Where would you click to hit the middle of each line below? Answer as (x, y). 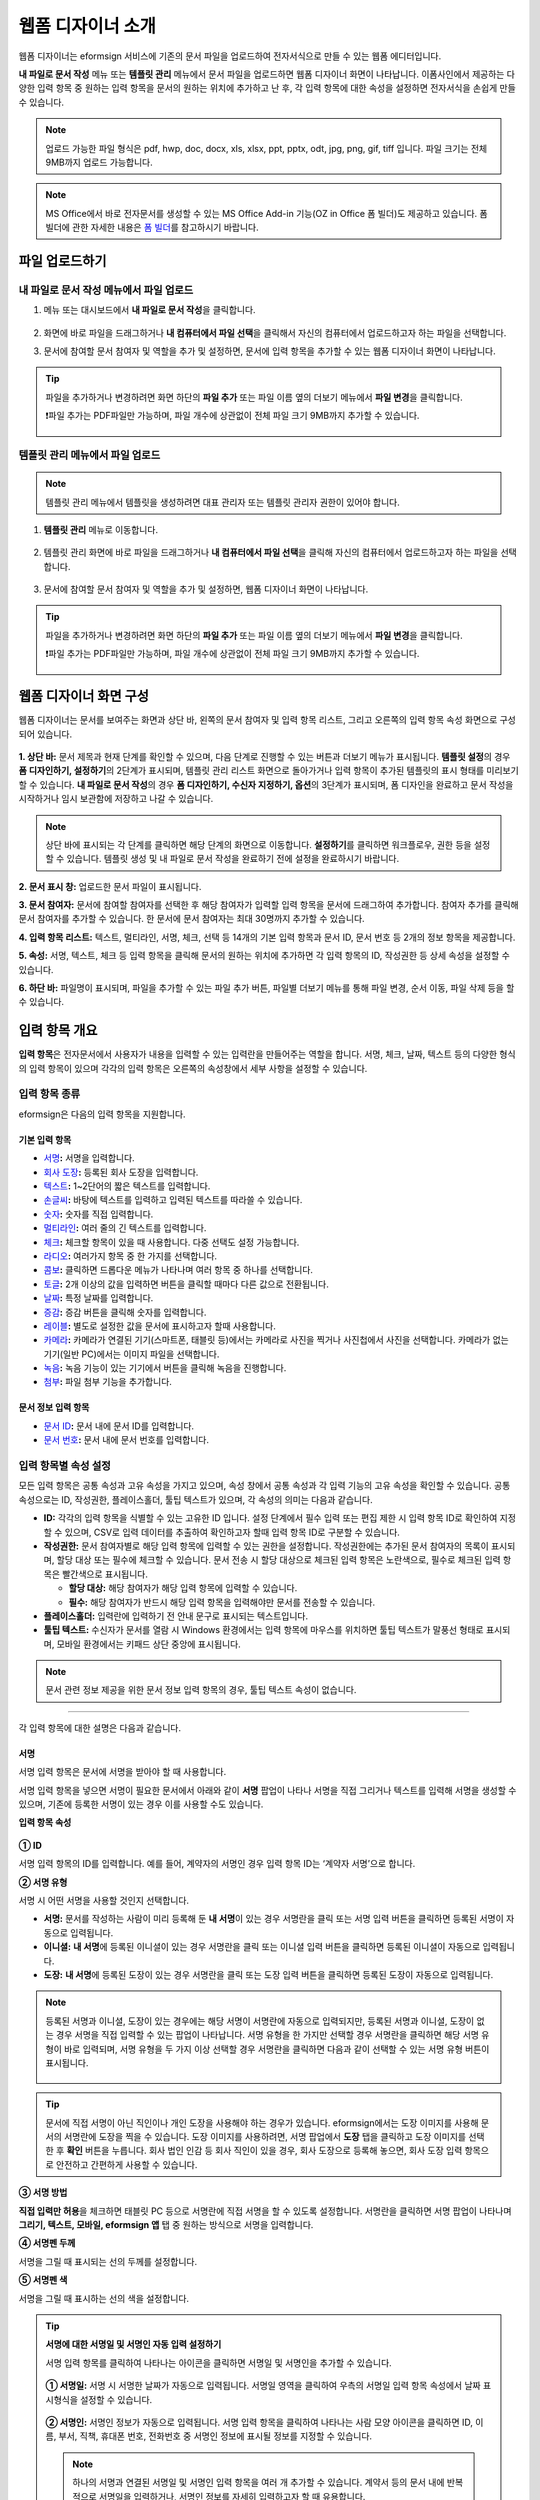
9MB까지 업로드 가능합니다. (99, 162)
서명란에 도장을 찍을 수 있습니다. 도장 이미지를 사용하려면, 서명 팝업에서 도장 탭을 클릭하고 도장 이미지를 (265, 2137)
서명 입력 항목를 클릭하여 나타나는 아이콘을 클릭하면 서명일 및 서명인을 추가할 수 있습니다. (218, 2362)
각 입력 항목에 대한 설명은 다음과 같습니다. (100, 1727)
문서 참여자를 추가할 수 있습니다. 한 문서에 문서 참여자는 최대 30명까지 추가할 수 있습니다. (191, 919)
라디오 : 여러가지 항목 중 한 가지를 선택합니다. (130, 1256)
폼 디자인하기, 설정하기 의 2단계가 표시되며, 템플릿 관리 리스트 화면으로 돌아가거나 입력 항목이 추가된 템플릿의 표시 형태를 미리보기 (268, 771)
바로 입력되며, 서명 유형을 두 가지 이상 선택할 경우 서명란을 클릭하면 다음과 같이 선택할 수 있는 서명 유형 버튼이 (276, 2049)
